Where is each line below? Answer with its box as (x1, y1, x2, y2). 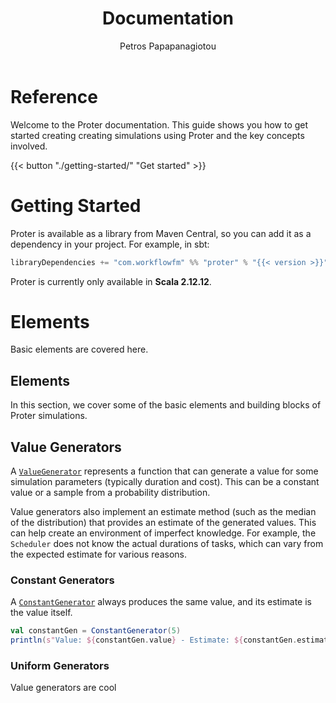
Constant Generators (10, 573, 115, 587)
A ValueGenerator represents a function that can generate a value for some (10, 465, 319, 477)
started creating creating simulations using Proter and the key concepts (10, 129, 305, 141)
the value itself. (10, 607, 73, 619)
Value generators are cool (10, 682, 117, 694)
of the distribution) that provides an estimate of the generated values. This (10, 517, 317, 529)
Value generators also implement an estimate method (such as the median (10, 506, 317, 518)
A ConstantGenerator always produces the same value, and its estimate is (10, 596, 312, 608)
